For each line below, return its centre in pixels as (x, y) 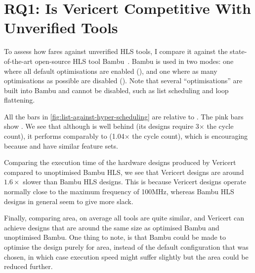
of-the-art (18, 61)
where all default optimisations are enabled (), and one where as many (111, 71)
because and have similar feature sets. (61, 145)
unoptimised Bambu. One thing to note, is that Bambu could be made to (115, 237)
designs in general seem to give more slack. (69, 201)
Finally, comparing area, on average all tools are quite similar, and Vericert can (124, 218)
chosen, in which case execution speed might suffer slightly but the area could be (126, 256)
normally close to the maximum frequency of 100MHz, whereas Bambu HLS (119, 191)
